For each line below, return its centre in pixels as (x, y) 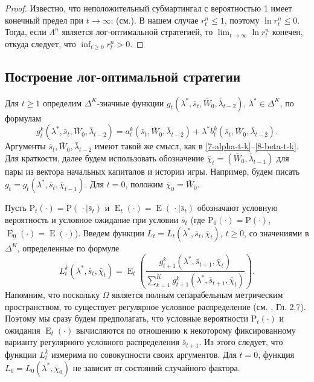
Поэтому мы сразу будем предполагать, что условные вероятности (127, 318)
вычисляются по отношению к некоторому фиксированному (186, 330)
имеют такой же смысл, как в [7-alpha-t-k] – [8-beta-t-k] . (197, 146)
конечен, (287, 32)
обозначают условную (237, 208)
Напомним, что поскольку (53, 295)
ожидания (23, 330)
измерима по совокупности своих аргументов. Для (144, 354)
